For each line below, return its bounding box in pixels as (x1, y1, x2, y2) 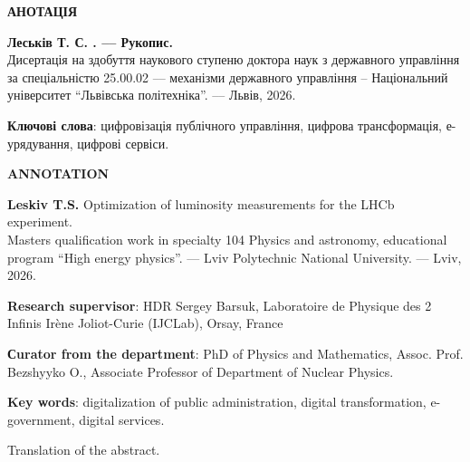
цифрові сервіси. (77, 133, 169, 152)
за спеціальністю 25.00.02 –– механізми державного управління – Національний (7, 67, 448, 86)
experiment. (7, 212, 72, 231)
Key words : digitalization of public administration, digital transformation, (7, 392, 427, 411)
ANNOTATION (7, 164, 110, 183)
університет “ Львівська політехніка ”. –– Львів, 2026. (7, 85, 296, 104)
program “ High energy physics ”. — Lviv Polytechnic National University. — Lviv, (7, 247, 462, 266)
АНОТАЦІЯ (7, 2, 78, 20)
